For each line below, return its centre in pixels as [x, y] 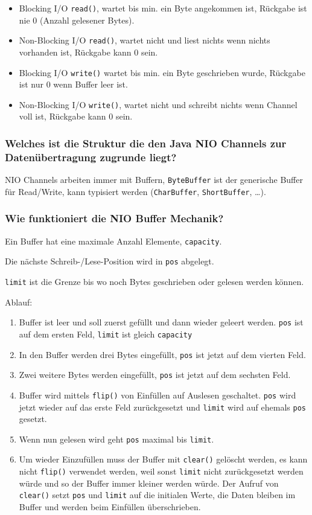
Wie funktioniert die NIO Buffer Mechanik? [114, 218]
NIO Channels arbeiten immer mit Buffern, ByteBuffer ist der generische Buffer [154, 180]
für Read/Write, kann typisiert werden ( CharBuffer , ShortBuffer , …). [135, 191]
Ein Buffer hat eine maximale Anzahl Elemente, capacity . [113, 241]
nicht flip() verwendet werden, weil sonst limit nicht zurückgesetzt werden [161, 471]
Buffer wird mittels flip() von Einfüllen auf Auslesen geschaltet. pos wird [158, 395]
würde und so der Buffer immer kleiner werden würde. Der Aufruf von [149, 483]
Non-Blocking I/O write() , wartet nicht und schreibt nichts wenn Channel [158, 104]
